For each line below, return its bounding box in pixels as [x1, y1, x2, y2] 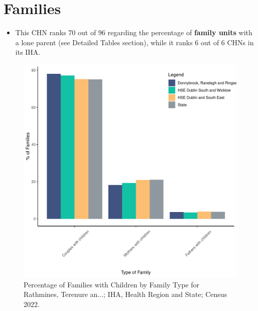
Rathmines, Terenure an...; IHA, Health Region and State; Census [24, 289, 227, 299]
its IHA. [15, 47, 41, 57]
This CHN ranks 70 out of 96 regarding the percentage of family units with [15, 27, 252, 38]
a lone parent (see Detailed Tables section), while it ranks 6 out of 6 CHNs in [15, 37, 254, 47]
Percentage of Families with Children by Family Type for [24, 279, 200, 289]
